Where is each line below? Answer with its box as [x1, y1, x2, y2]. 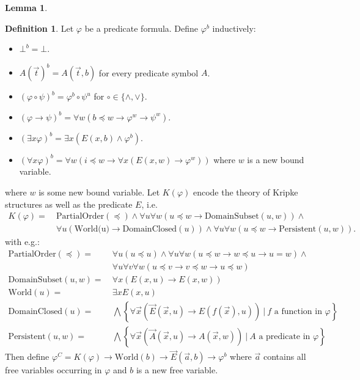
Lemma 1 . [5, 1, 48, 13]
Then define [5, 350, 50, 363]
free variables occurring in [5, 364, 102, 376]
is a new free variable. [136, 364, 218, 376]
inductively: [212, 21, 256, 34]
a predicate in [259, 332, 310, 342]
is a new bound [247, 153, 304, 166]
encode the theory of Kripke [193, 186, 298, 199]
